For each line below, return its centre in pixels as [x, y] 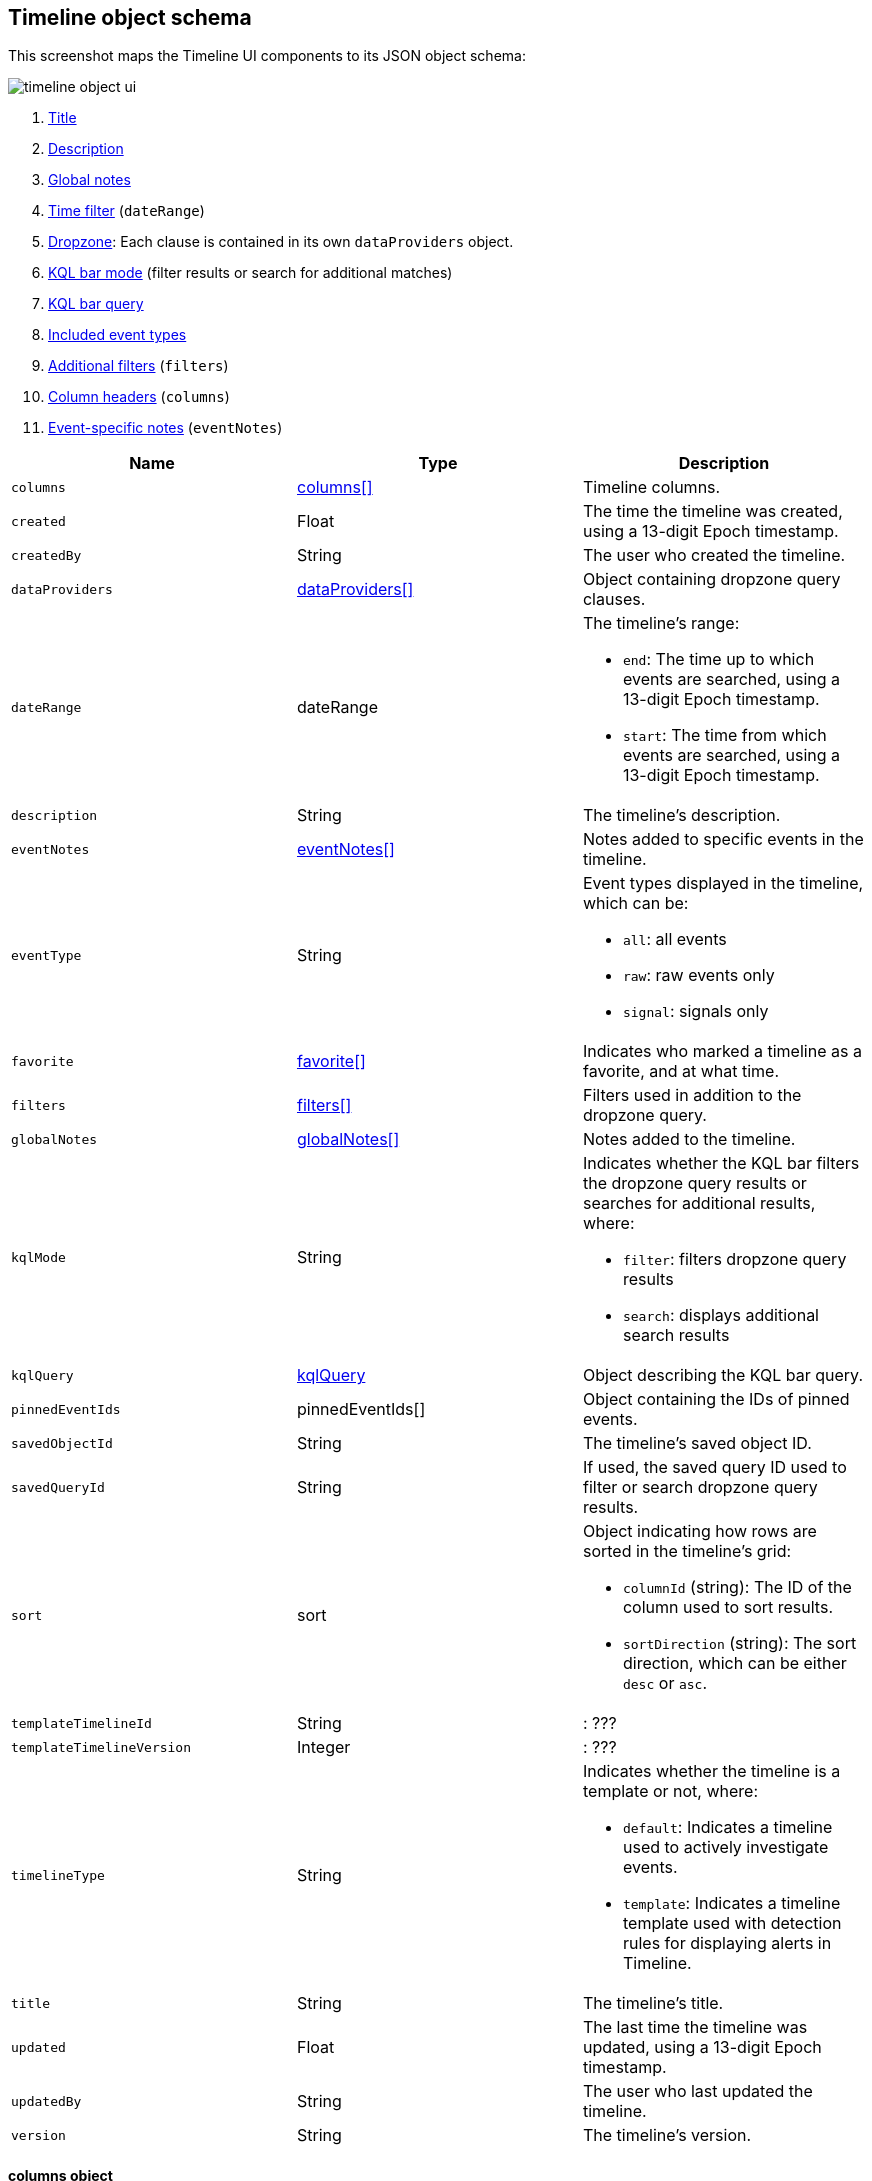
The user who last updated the [697, 2091]
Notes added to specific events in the [723, 839]
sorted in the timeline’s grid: [687, 1551]
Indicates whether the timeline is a [711, 1771]
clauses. [614, 599]
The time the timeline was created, [712, 511]
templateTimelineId [81, 1723]
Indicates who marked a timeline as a [722, 1051]
